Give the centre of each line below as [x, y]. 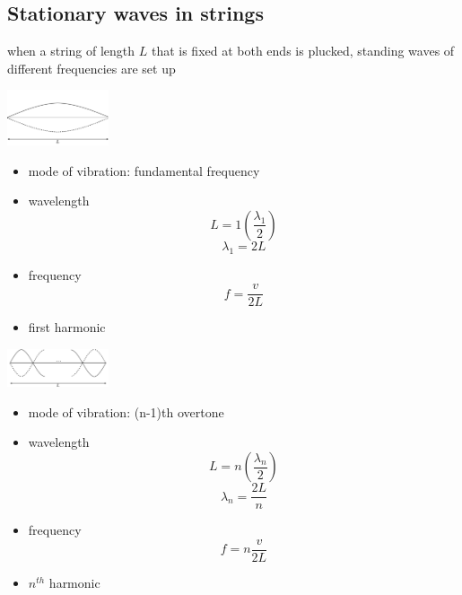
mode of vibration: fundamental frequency [144, 170]
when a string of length [71, 51]
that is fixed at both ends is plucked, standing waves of [303, 51]
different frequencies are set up [92, 68]
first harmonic [67, 327]
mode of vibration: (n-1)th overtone [126, 411]
